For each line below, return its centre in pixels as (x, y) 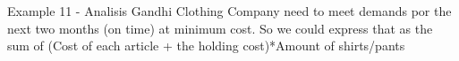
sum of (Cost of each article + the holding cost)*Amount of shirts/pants (206, 46)
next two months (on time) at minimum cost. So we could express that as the (220, 28)
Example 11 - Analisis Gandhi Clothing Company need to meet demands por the (229, 11)
